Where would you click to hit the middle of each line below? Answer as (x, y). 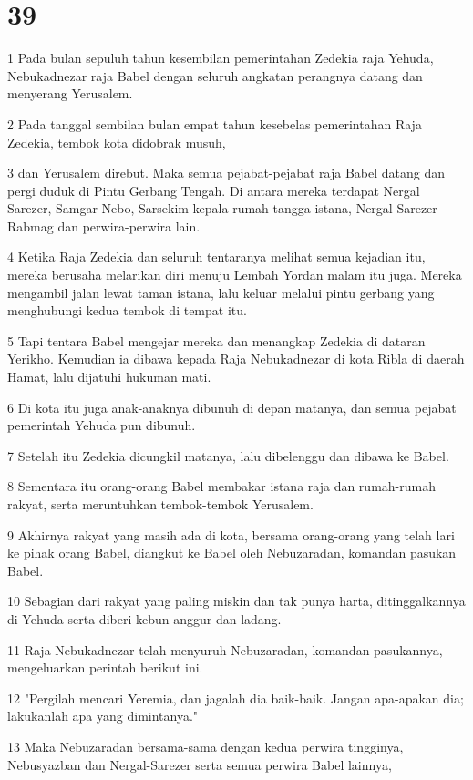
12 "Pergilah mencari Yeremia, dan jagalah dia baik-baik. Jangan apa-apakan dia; (236, 698)
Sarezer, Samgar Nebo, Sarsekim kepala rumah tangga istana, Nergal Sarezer (222, 208)
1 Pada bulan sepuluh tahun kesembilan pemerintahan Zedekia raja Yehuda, (221, 58)
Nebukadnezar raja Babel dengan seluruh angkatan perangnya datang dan (215, 75)
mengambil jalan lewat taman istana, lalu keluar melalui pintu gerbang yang (221, 292)
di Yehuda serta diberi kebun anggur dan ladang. (144, 618)
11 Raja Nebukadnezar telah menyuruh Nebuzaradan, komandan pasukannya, (225, 649)
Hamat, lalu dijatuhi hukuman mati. (109, 377)
